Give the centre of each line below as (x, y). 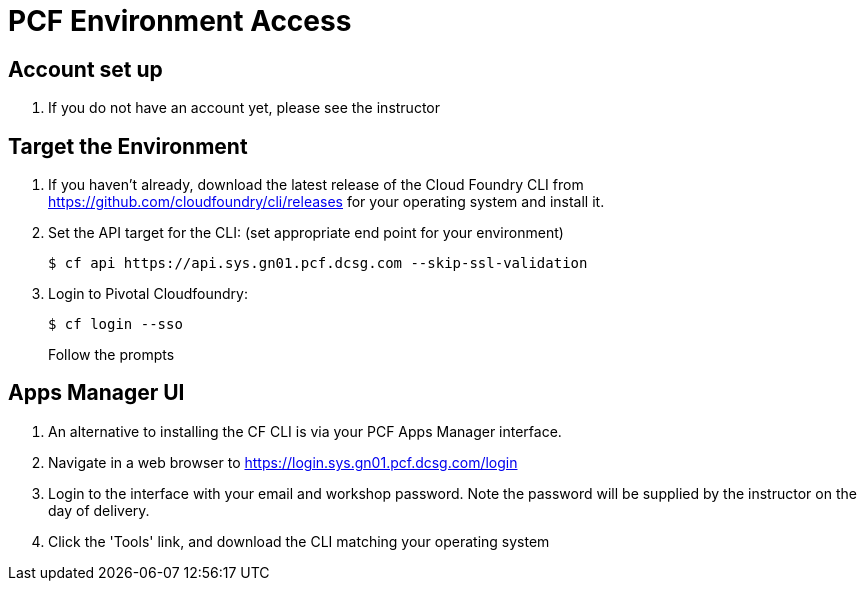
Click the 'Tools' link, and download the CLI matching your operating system (299, 541)
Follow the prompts (111, 355)
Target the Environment (128, 146)
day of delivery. (99, 510)
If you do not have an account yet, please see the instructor (244, 108)
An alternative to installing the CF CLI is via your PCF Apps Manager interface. (305, 431)
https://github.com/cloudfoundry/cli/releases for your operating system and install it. (326, 202)
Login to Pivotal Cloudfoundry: (148, 294)
